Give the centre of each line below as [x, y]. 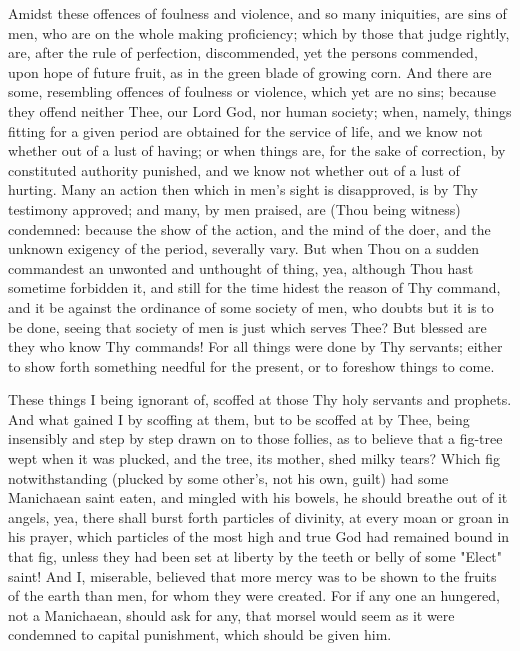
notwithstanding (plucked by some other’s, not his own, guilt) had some [228, 477]
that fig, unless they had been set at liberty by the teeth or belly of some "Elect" [255, 556]
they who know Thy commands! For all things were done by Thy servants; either [255, 346]
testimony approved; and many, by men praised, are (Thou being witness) [234, 208]
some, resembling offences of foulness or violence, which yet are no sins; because [252, 91]
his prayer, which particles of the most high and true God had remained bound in [259, 536]
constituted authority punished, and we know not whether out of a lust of [234, 169]
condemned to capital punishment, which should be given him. [200, 634]
